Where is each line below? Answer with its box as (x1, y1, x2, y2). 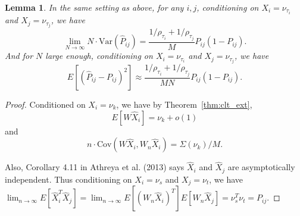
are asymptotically (227, 161, 295, 173)
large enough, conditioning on (45, 49, 153, 62)
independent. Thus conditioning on (5, 173, 132, 185)
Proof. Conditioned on (5, 98, 86, 111)
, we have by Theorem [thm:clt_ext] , (116, 98, 252, 111)
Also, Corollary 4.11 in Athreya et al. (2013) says (5, 161, 185, 173)
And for (5, 49, 33, 62)
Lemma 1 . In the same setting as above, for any (5, 1, 184, 13)
